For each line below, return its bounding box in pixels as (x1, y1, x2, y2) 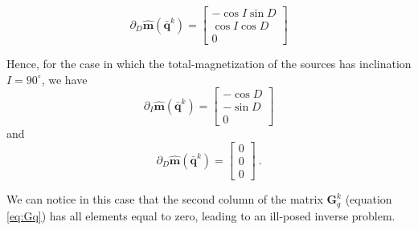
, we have (41, 71, 88, 87)
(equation (345, 191, 392, 208)
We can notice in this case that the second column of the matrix (6, 191, 323, 208)
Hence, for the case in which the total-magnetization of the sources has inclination (6, 55, 412, 72)
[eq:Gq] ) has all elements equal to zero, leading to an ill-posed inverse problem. (6, 207, 395, 224)
